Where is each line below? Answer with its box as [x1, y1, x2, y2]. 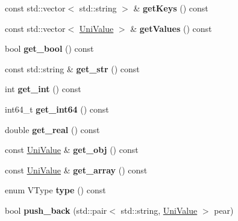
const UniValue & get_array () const [5, 163, 148, 176]
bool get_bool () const [5, 42, 94, 55]
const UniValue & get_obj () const [5, 143, 139, 156]
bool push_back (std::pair [5, 204, 107, 216]
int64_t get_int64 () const [5, 102, 109, 115]
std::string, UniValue [121, 204, 198, 216]
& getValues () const [130, 22, 212, 34]
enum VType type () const [5, 184, 106, 196]
